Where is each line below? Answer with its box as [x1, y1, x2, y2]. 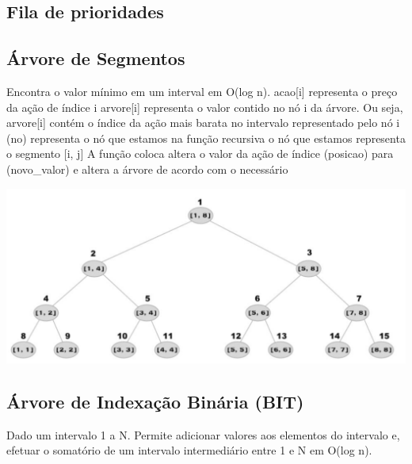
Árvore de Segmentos [6, 46, 185, 71]
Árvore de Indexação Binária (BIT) [6, 389, 304, 414]
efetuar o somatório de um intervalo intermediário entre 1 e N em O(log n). [6, 442, 372, 458]
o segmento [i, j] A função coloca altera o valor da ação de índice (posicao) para [6, 145, 394, 162]
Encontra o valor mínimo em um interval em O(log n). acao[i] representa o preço [6, 82, 398, 99]
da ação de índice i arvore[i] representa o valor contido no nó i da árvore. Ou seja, [6, 98, 403, 115]
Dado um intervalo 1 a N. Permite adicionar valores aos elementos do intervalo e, [6, 426, 400, 443]
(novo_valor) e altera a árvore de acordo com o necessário [6, 160, 288, 177]
